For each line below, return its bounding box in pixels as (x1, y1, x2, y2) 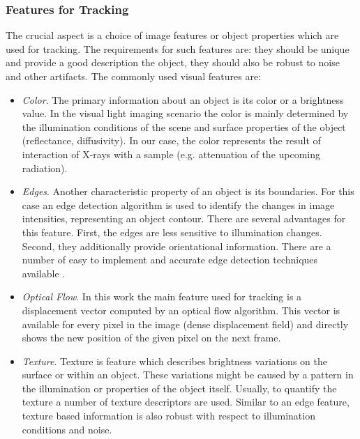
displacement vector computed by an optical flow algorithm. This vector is (22, 302, 340, 317)
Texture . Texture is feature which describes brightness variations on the (22, 353, 327, 368)
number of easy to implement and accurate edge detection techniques (22, 252, 318, 267)
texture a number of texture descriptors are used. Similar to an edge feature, (22, 394, 350, 409)
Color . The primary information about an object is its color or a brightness (22, 92, 344, 107)
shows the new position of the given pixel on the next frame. (22, 330, 281, 345)
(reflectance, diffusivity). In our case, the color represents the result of (22, 133, 321, 148)
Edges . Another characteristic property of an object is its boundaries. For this (22, 184, 354, 199)
